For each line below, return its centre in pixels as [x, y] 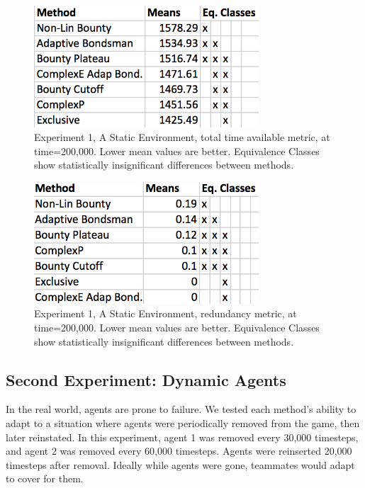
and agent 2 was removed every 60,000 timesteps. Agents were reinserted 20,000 [179, 451]
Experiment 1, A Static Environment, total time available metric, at [182, 137]
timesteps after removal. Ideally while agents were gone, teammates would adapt [180, 464]
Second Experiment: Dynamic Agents [146, 379]
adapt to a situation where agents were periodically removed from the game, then [183, 422]
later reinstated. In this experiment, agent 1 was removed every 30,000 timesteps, [182, 437]
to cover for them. [45, 478]
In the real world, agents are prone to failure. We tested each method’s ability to [181, 409]
